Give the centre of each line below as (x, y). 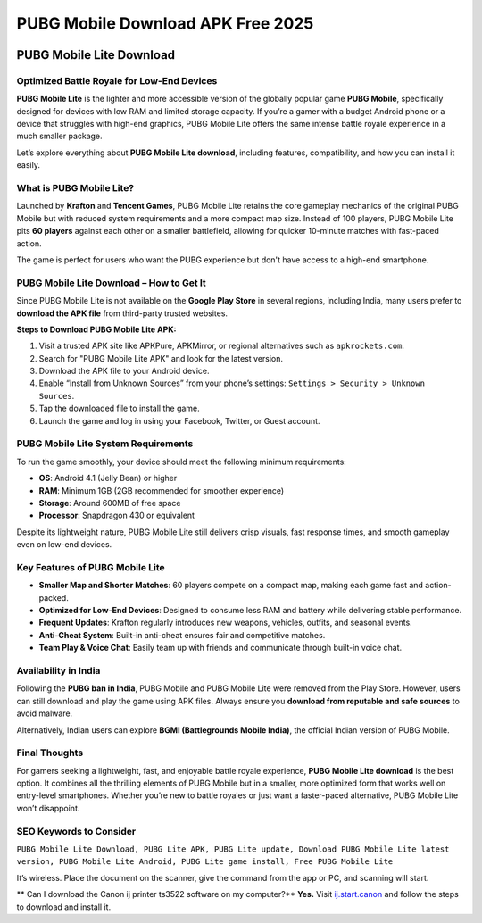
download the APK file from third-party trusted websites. (122, 313)
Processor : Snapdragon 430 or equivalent (117, 516)
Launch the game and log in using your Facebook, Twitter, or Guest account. (179, 420)
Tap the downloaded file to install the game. (119, 408)
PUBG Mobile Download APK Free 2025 (165, 23)
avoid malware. (45, 713)
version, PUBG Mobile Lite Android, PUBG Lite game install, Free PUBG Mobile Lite (205, 862)
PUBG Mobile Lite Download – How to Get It (112, 283)
